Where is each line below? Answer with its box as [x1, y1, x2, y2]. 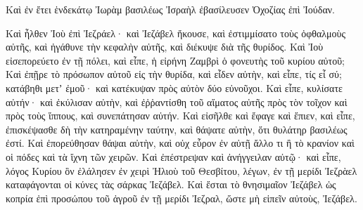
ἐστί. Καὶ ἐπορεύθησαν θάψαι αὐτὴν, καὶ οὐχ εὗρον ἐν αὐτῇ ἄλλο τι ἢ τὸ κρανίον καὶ [6, 136, 355, 150]
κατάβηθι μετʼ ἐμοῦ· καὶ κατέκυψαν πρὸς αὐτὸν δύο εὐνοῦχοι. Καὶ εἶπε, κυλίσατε [6, 80, 343, 95]
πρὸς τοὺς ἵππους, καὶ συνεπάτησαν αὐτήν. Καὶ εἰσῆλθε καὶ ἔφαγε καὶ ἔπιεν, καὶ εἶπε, [6, 108, 355, 123]
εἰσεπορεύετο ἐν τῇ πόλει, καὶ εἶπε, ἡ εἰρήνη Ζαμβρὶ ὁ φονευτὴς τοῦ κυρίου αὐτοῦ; [6, 53, 345, 67]
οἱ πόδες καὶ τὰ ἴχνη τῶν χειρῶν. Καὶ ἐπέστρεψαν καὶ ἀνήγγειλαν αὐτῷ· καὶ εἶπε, [6, 149, 341, 164]
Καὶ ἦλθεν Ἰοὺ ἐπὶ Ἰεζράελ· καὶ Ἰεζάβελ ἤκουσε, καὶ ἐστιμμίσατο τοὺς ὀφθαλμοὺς [6, 25, 346, 40]
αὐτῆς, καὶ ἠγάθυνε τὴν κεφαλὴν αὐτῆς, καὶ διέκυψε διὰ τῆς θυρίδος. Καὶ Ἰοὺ [6, 39, 324, 54]
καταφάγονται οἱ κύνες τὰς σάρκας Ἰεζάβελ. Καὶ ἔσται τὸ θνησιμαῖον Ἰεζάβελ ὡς [6, 177, 336, 192]
